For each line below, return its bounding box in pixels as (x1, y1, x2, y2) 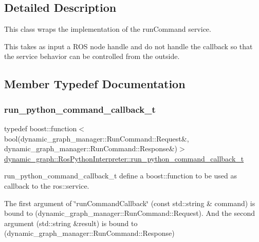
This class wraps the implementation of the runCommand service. (4, 24, 211, 34)
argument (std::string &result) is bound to (4, 217, 138, 228)
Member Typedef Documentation (4, 76, 186, 92)
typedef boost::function (4, 123, 77, 133)
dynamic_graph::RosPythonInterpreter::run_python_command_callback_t (4, 153, 244, 164)
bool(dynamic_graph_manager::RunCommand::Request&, (4, 133, 189, 144)
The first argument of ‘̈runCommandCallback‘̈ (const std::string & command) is (4, 197, 255, 208)
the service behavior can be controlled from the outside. (4, 51, 180, 62)
